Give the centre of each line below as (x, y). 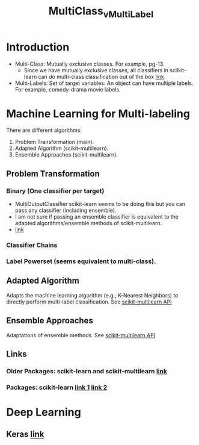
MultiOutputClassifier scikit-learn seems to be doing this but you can (100, 204)
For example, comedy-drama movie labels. (68, 89)
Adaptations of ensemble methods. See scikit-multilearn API (81, 335)
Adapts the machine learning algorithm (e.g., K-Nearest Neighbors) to (92, 295)
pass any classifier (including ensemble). (66, 210)
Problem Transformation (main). (54, 142)
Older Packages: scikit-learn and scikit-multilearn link (87, 371)
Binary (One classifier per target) (55, 191)
